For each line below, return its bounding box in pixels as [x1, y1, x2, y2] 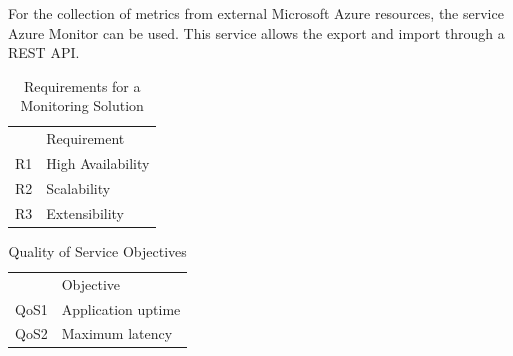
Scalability [46, 177, 111, 198]
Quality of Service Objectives [8, 240, 187, 261]
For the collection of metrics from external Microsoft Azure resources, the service [8, 3, 504, 23]
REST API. [8, 42, 80, 63]
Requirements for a [23, 75, 141, 96]
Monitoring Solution [20, 95, 144, 116]
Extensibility [46, 202, 124, 223]
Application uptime [61, 298, 181, 319]
